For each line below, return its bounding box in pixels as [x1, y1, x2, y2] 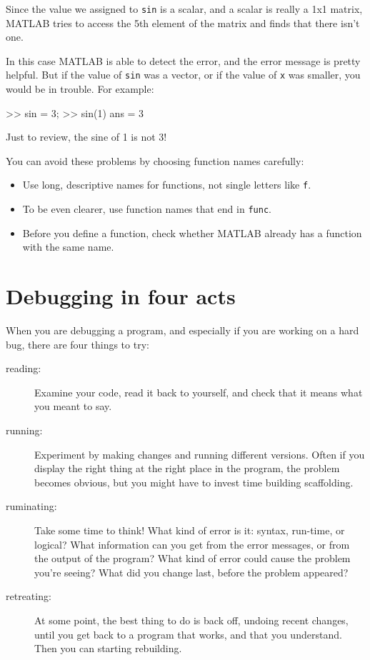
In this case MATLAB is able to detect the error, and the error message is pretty [6, 53, 361, 68]
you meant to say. [34, 399, 112, 414]
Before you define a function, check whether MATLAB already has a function [22, 225, 362, 240]
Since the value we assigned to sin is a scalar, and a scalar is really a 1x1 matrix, [6, 1, 363, 16]
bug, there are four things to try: [6, 336, 149, 351]
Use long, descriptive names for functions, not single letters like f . [22, 177, 311, 192]
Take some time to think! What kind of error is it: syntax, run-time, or [34, 523, 345, 538]
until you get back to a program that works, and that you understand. [34, 626, 342, 641]
